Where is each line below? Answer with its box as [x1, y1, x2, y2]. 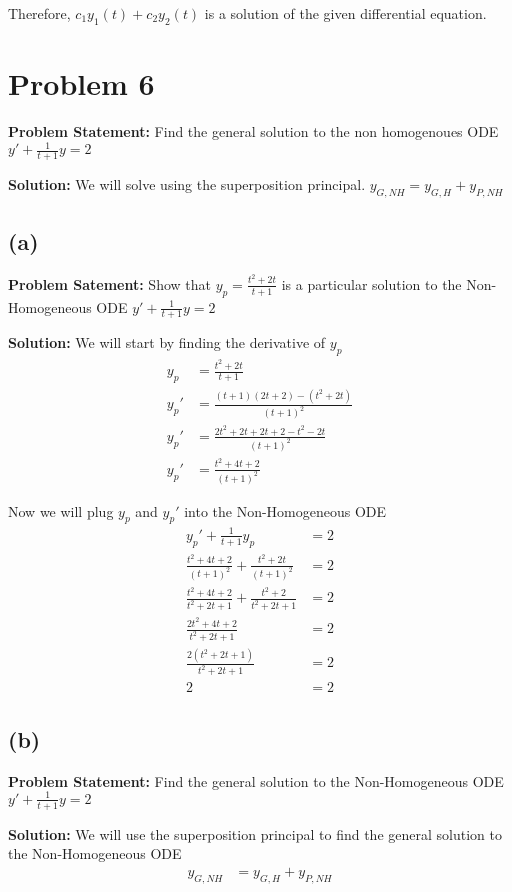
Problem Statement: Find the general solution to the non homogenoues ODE [8, 120, 499, 141]
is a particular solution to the [281, 273, 462, 294]
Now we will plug [8, 500, 114, 521]
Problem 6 [8, 62, 155, 103]
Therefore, [8, 3, 71, 23]
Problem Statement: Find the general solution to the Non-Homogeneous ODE [8, 770, 504, 791]
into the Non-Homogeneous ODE [184, 500, 387, 521]
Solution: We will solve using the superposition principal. [8, 173, 366, 194]
